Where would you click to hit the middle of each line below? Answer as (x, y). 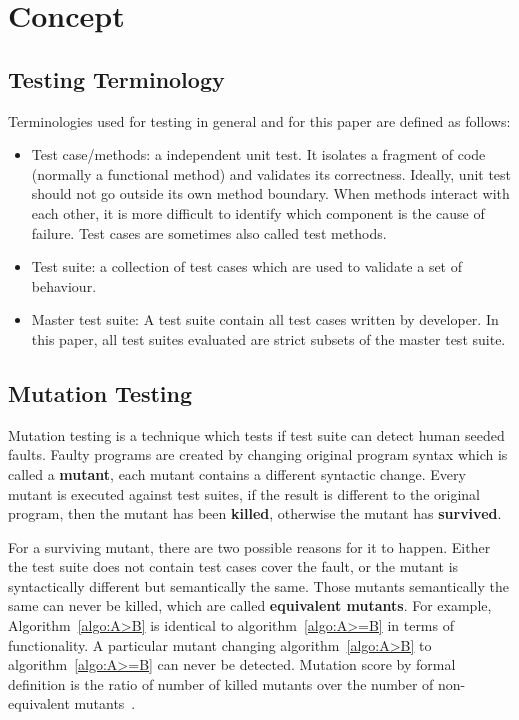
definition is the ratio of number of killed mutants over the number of (221, 683)
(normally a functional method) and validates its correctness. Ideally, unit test (271, 173)
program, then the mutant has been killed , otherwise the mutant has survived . (255, 513)
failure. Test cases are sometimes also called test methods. (209, 232)
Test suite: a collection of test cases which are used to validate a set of (247, 266)
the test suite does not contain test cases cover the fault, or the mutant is (233, 566)
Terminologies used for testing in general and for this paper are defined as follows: (259, 120)
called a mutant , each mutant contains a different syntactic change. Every (237, 473)
